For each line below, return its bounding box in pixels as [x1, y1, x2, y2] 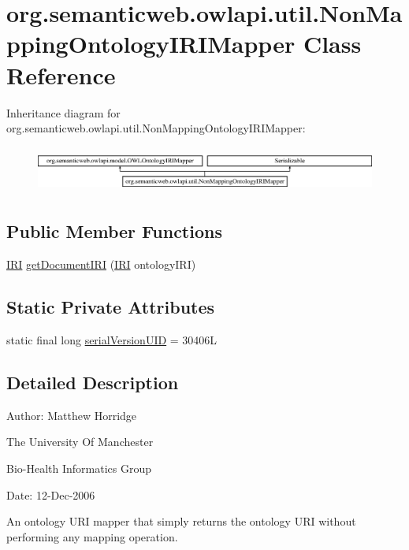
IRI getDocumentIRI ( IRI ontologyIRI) [6, 256, 196, 273]
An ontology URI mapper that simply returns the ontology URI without [6, 513, 356, 530]
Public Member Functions [6, 219, 222, 243]
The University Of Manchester [6, 433, 154, 450]
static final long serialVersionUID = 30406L [6, 332, 218, 348]
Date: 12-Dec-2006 [6, 486, 95, 503]
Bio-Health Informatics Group [6, 460, 152, 477]
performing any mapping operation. [6, 528, 178, 544]
